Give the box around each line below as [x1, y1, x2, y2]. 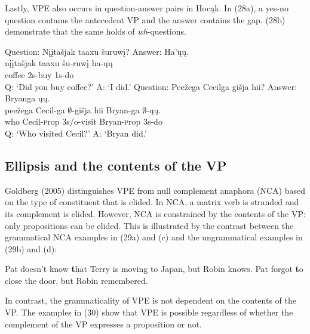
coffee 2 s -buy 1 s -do [5, 68, 74, 81]
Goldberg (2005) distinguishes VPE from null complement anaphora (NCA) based [5, 184, 306, 196]
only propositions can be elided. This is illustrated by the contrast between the [5, 219, 294, 231]
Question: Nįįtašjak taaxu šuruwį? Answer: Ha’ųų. [5, 45, 189, 57]
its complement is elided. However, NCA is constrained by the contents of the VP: [5, 207, 306, 219]
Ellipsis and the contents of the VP [5, 156, 227, 174]
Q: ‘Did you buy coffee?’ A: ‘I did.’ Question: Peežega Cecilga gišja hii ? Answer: [5, 80, 297, 92]
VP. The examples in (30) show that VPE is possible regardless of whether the [5, 306, 293, 318]
